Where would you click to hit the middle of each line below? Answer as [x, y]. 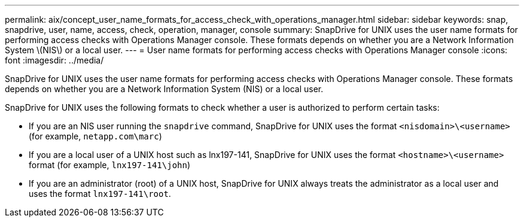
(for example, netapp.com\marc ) [95, 136]
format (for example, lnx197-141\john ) [110, 165]
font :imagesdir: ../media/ [54, 60]
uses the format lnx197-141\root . [100, 194]
